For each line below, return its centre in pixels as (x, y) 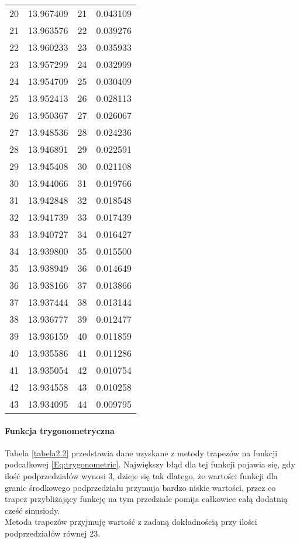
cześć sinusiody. (32, 510)
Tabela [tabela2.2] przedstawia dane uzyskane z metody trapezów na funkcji (141, 452)
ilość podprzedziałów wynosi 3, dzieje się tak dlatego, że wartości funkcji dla (141, 475)
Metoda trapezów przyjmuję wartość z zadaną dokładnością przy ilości (131, 522)
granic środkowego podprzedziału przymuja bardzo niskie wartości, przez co (140, 487)
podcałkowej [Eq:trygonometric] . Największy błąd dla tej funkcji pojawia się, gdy (150, 464)
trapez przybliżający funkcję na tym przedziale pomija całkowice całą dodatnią (146, 499)
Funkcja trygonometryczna (60, 430)
